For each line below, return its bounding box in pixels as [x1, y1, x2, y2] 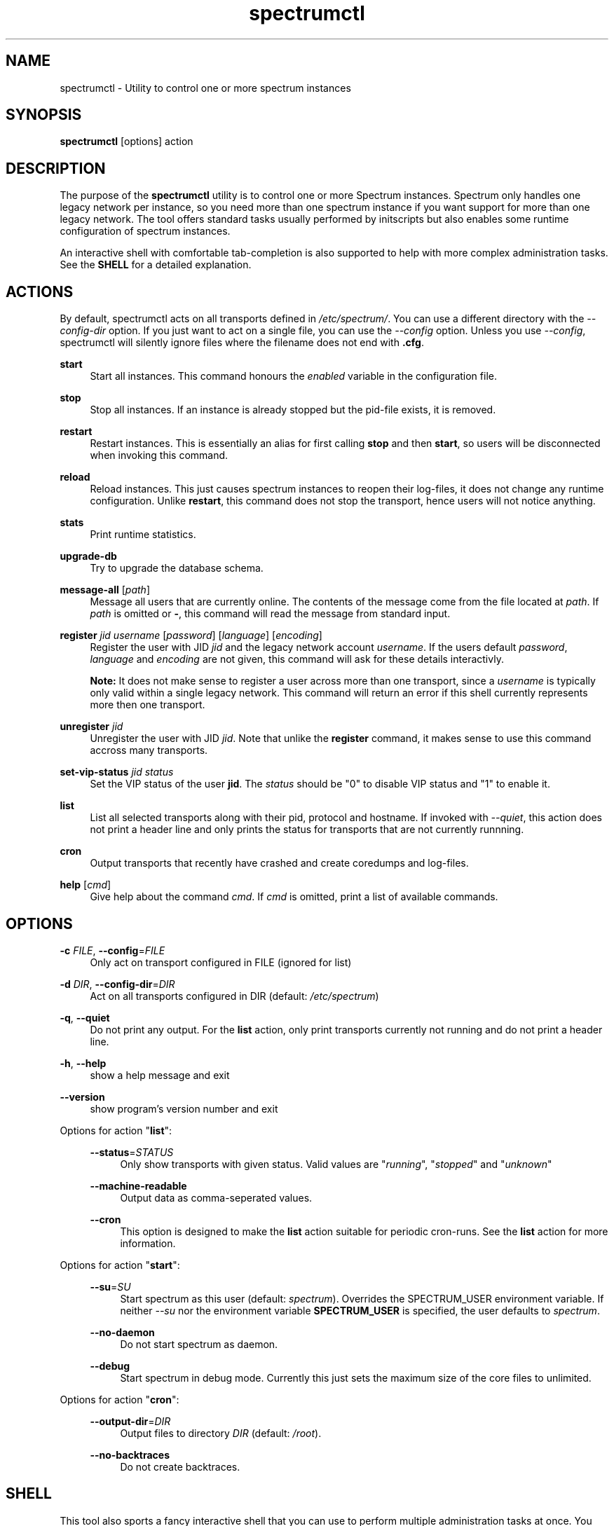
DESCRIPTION [6, 159, 106, 177]
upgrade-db [60, 550, 117, 563]
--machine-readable [90, 1179, 187, 1192]
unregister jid [60, 720, 123, 733]
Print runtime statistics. [90, 528, 196, 541]
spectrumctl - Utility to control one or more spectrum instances [60, 81, 351, 94]
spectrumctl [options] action [60, 135, 193, 148]
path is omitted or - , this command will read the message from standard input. [90, 607, 451, 620]
